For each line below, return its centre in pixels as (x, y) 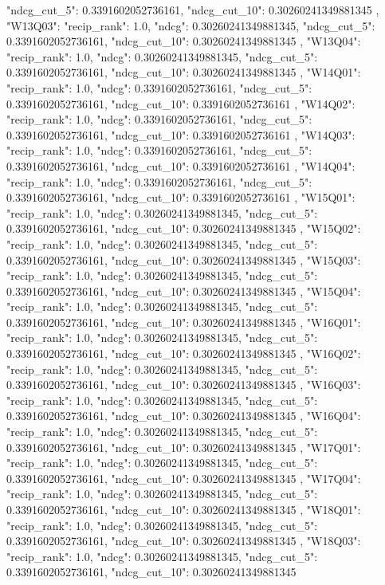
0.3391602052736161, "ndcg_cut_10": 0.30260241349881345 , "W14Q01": (184, 72)
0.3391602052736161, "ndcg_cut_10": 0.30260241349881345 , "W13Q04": (184, 41)
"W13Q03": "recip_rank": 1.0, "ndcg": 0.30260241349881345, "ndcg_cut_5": (191, 25)
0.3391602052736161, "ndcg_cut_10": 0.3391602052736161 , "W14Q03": (181, 134)
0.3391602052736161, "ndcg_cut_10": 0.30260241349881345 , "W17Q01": (184, 447)
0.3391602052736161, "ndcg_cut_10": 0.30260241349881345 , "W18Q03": (184, 541)
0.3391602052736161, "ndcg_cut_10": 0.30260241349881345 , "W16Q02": (184, 353)
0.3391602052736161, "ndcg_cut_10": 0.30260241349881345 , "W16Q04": (184, 416)
